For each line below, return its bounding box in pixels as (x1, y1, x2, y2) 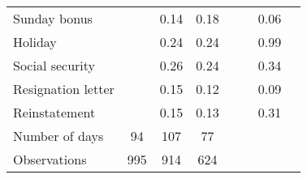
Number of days (13, 126, 104, 145)
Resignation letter (13, 79, 115, 98)
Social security (13, 56, 96, 75)
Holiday (13, 32, 57, 51)
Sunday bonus (13, 9, 93, 28)
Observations (13, 150, 87, 168)
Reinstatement (13, 103, 96, 121)
